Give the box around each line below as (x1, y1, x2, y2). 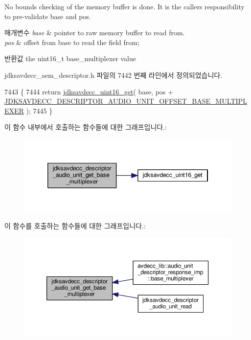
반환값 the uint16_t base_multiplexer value (4, 53, 136, 64)
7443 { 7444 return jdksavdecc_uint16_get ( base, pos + (4, 86, 173, 96)
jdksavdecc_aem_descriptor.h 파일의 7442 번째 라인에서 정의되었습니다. (4, 69, 223, 80)
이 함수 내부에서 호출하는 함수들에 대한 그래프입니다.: (4, 122, 167, 132)
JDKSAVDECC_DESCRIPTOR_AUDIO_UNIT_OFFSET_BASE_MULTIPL (4, 96, 247, 106)
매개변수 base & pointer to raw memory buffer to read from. (4, 27, 185, 38)
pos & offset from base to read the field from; (4, 37, 139, 47)
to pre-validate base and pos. (4, 11, 91, 21)
